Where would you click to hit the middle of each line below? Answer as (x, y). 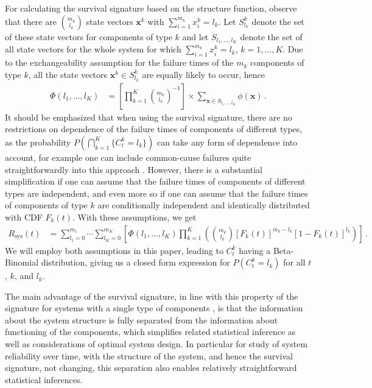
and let (195, 36)
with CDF (24, 217)
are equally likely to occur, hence (203, 74)
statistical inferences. (44, 379)
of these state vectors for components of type (89, 36)
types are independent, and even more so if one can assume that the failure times (156, 193)
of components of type (46, 205)
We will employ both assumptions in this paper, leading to (114, 250)
